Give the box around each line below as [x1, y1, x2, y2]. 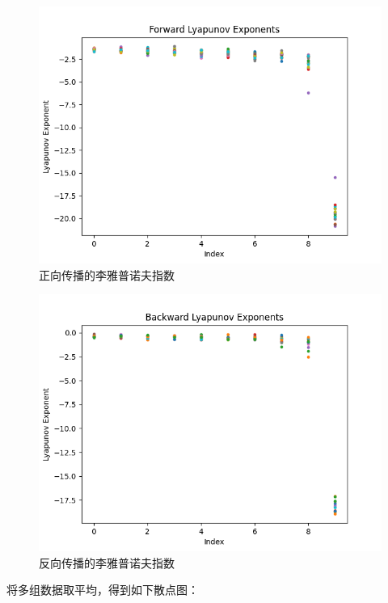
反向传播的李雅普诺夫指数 [39, 554, 175, 571]
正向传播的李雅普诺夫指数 [39, 266, 175, 283]
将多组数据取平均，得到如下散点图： [6, 581, 199, 598]
